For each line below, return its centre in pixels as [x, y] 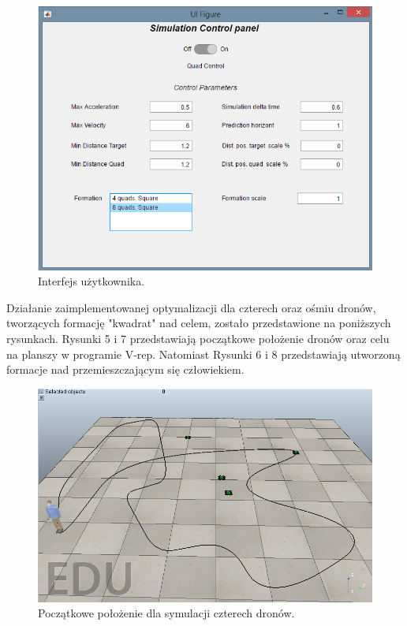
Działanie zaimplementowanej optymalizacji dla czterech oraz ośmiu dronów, [191, 307]
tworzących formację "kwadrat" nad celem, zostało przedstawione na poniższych [199, 323]
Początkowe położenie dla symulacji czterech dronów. [166, 613]
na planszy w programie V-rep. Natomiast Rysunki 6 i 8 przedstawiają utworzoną [203, 354]
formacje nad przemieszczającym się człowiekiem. [125, 369]
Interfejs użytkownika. [91, 281]
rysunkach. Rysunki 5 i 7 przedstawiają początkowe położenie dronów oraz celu [198, 339]
